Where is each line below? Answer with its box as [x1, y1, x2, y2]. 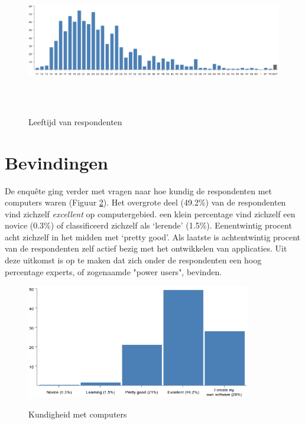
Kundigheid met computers [28, 407, 127, 420]
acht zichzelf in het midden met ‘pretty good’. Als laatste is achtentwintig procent [5, 230, 300, 243]
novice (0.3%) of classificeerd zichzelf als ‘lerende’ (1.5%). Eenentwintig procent [5, 219, 292, 231]
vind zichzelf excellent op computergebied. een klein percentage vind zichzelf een [5, 207, 296, 220]
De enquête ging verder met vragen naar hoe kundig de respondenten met [5, 184, 272, 197]
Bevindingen [5, 150, 108, 174]
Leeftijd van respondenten [28, 115, 122, 128]
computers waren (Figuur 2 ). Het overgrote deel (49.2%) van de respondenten [5, 196, 286, 208]
